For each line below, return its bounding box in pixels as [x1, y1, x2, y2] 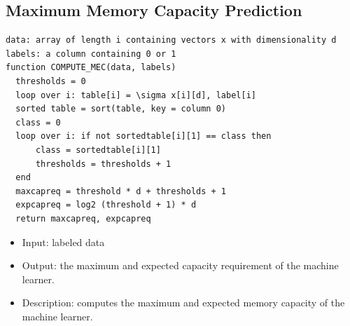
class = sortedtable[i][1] [35, 144, 161, 155]
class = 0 [15, 117, 61, 128]
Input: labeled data [22, 234, 105, 249]
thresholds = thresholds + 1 [35, 158, 171, 169]
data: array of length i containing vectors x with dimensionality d [6, 35, 337, 46]
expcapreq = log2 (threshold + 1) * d [15, 200, 197, 210]
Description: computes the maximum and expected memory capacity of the [22, 295, 345, 310]
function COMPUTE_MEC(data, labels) [6, 62, 176, 73]
